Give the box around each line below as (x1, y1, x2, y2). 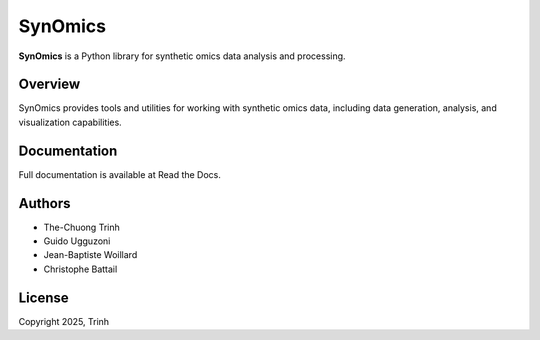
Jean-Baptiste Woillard (43, 249, 138, 261)
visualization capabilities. (18, 116, 122, 128)
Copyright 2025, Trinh (18, 315, 110, 327)
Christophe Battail (43, 263, 118, 275)
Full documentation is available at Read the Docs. (18, 168, 222, 180)
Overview (18, 76, 81, 93)
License (18, 289, 69, 306)
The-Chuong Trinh (43, 221, 120, 233)
